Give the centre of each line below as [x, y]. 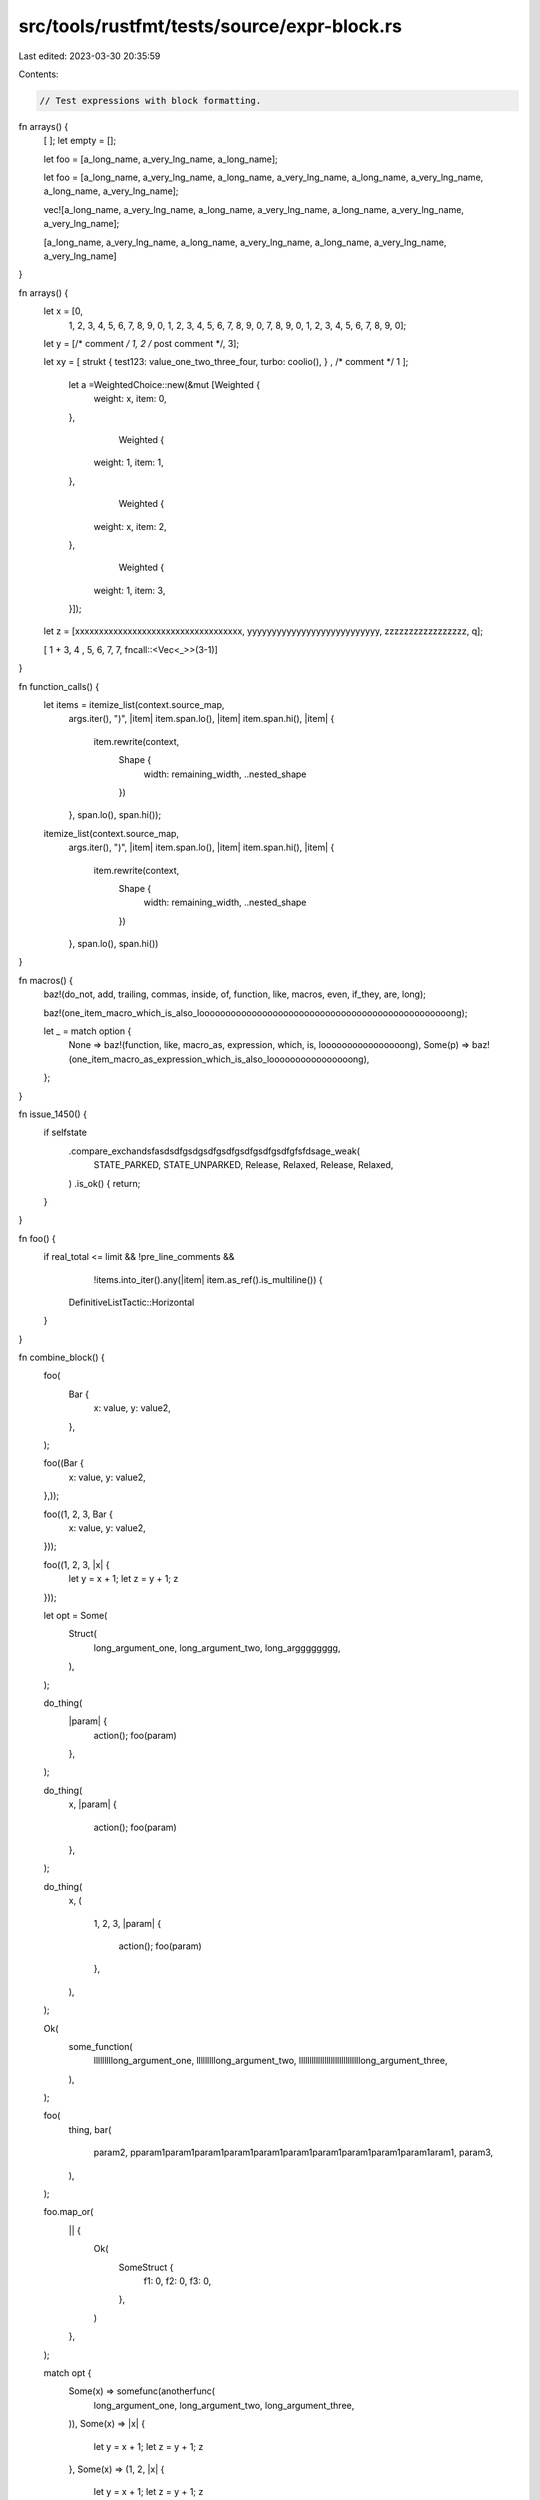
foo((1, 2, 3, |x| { [76, 1564]
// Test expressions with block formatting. [150, 100]
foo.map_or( [68, 2212]
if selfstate [65, 1132]
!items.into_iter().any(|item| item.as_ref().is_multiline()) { [208, 1279]
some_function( [101, 2046]
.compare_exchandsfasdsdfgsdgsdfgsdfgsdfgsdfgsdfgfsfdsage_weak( [214, 1151]
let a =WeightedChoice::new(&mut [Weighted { [164, 384]
